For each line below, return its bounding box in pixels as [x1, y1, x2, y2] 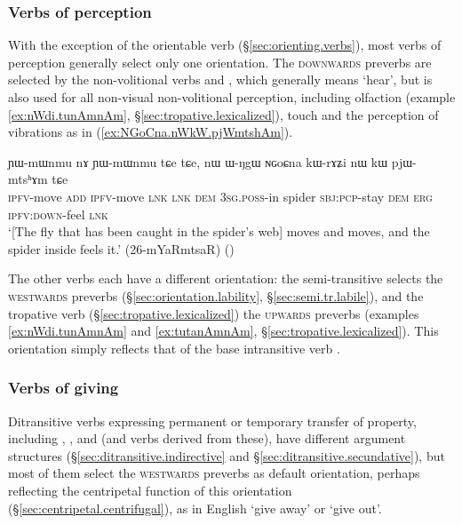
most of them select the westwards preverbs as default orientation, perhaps [8, 464, 420, 482]
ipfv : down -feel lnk [8, 204, 108, 223]
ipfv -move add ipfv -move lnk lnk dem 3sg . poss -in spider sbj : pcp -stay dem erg [8, 187, 433, 205]
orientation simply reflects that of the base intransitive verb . [8, 338, 340, 357]
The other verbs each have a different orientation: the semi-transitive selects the [8, 269, 443, 288]
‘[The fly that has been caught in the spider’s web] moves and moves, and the [8, 222, 430, 241]
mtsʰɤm [8, 170, 48, 188]
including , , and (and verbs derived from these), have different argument [8, 429, 406, 448]
